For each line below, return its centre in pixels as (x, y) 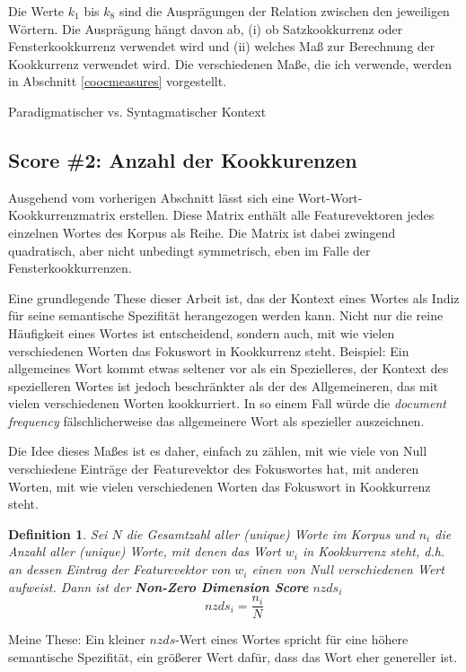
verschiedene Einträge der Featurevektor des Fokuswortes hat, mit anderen (214, 469)
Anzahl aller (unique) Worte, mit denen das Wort (145, 551)
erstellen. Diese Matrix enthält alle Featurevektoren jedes (277, 215)
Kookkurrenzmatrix (62, 215)
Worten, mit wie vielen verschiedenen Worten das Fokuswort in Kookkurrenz (220, 486)
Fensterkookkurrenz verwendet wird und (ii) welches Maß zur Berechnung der (222, 46)
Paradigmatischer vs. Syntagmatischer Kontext (137, 111)
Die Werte (36, 11)
